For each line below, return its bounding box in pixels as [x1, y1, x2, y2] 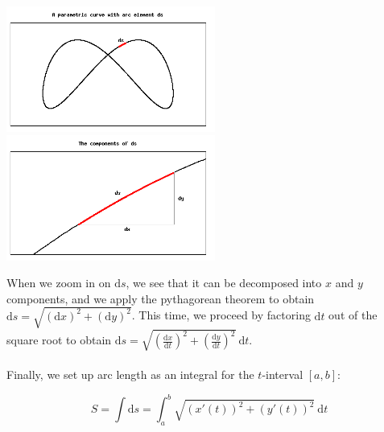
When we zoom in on [6, 274, 111, 291]
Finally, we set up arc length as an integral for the [6, 366, 254, 383]
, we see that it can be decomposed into [126, 274, 322, 291]
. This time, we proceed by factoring [131, 307, 311, 323]
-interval [262, 366, 303, 383]
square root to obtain [6, 331, 112, 348]
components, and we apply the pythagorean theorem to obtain [6, 290, 315, 307]
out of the [328, 307, 378, 323]
